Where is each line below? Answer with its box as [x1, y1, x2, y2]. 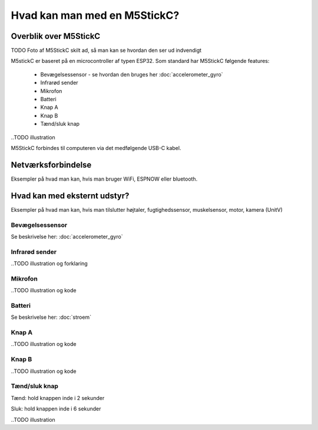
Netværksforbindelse [11, 159, 92, 170]
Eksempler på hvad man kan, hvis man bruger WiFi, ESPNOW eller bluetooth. [11, 175, 198, 182]
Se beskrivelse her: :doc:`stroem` [11, 314, 91, 321]
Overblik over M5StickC [11, 31, 101, 41]
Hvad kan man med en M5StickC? [11, 9, 180, 22]
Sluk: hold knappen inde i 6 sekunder [11, 405, 101, 412]
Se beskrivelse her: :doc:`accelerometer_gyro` [11, 233, 123, 240]
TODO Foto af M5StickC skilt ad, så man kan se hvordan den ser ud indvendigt [11, 47, 202, 54]
